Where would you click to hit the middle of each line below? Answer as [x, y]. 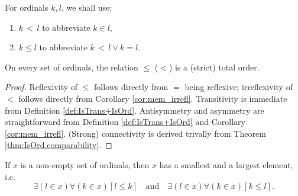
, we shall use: [87, 7]
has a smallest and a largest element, [226, 164]
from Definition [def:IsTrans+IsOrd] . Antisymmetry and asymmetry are [135, 110]
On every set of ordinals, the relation [72, 67]
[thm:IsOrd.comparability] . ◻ [59, 145]
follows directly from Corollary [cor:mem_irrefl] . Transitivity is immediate [153, 98]
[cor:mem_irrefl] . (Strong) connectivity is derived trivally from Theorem [135, 133]
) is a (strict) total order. [214, 67]
